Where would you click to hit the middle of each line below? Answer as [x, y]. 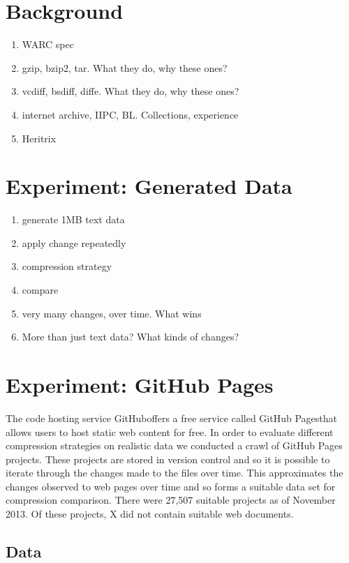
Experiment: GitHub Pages [140, 384]
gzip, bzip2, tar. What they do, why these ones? [125, 67]
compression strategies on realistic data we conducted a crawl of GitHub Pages [174, 445]
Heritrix [39, 138]
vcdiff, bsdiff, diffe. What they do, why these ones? [131, 91]
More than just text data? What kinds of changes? [131, 337]
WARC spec [48, 44]
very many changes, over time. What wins [112, 313]
